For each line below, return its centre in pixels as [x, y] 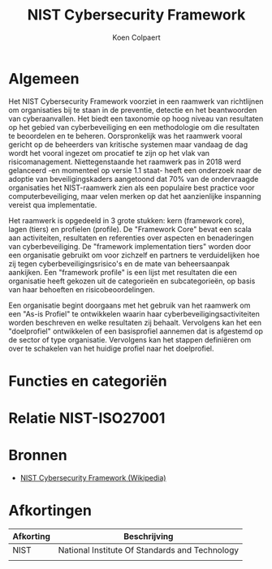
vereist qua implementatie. [53, 205]
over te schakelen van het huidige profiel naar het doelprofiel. [111, 348]
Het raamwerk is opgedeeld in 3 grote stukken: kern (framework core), [127, 220]
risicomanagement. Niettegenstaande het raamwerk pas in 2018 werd [125, 162]
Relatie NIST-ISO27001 [87, 418]
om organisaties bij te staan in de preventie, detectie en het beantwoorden [133, 110]
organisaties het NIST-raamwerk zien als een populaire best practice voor [132, 188]
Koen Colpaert [136, 37]
